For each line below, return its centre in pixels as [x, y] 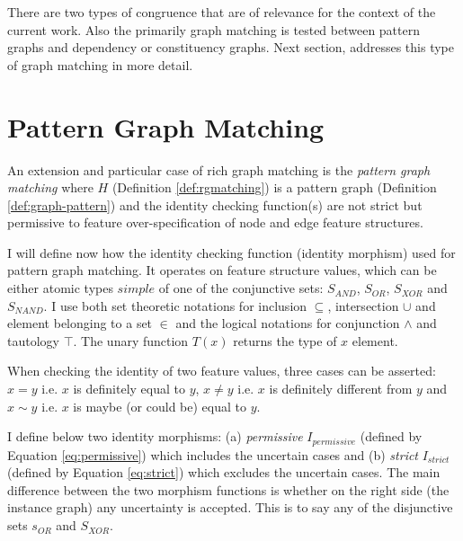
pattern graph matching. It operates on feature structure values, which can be [222, 270]
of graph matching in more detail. [100, 64]
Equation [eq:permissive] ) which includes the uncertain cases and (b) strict [213, 454]
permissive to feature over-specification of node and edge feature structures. [215, 222]
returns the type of [285, 340]
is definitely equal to [129, 389]
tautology [33, 340]
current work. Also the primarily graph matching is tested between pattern [214, 29]
